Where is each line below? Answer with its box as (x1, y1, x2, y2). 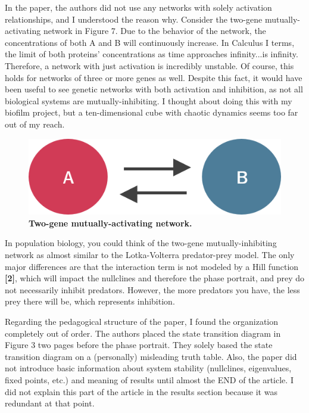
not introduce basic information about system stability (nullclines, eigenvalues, (5, 362, 292, 374)
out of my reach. (5, 117, 65, 130)
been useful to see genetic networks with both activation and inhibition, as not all (5, 83, 303, 95)
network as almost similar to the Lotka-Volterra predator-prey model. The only (5, 249, 295, 261)
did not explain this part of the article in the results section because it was (5, 385, 277, 398)
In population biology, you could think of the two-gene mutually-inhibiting (5, 237, 277, 249)
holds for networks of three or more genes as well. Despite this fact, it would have (5, 71, 302, 83)
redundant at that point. (5, 397, 95, 409)
